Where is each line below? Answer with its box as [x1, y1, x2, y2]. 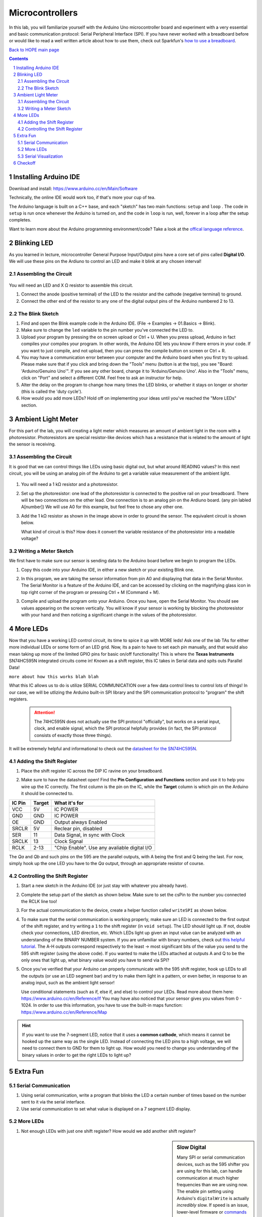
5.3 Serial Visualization [17, 153, 63, 159]
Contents [9, 56, 29, 62]
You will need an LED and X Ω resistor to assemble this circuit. [9, 282, 133, 288]
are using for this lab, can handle [177, 1168, 243, 1174]
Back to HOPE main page [9, 47, 59, 53]
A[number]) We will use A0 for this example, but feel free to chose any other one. [21, 504, 184, 510]
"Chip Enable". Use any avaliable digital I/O [54, 844, 152, 851]
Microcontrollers [9, 7, 78, 18]
